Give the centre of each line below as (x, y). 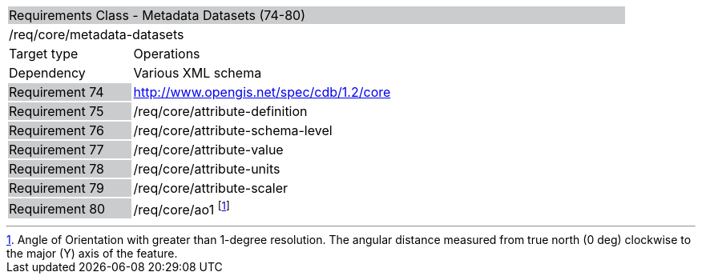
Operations (167, 54)
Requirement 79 (56, 188)
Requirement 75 (56, 111)
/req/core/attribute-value (208, 150)
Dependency (47, 73)
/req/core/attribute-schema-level (233, 130)
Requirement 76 (56, 130)
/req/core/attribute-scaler (211, 188)
